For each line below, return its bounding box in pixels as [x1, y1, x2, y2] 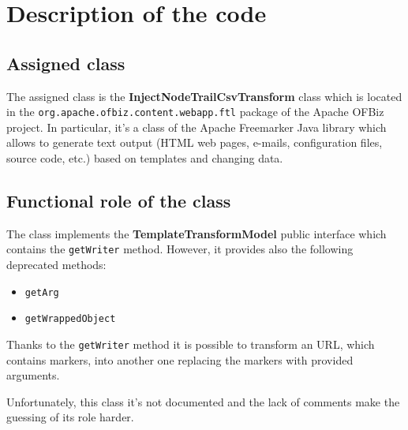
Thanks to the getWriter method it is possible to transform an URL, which [6, 335, 375, 352]
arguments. [6, 367, 60, 383]
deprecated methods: [6, 256, 107, 273]
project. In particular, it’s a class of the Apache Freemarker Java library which [6, 118, 387, 135]
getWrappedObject [24, 313, 116, 325]
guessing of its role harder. [6, 409, 134, 425]
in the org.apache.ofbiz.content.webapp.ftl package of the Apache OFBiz [6, 103, 384, 120]
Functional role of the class [6, 189, 231, 212]
